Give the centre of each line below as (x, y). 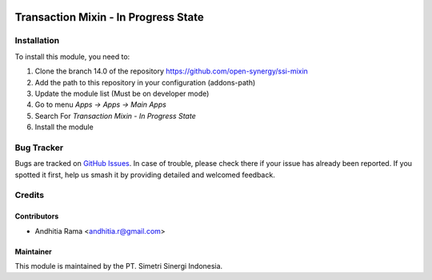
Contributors (37, 216)
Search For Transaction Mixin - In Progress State (115, 116)
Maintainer (33, 251)
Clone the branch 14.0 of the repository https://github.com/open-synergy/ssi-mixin (171, 71)
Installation (37, 41)
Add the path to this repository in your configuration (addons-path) (145, 82)
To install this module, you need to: (72, 57)
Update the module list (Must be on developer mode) (122, 93)
